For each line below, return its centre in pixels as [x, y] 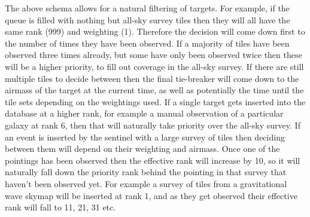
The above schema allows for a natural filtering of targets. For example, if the [147, 8]
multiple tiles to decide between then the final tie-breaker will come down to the [152, 78]
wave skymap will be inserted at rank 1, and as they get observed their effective [151, 195]
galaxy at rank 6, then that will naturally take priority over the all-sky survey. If [153, 125]
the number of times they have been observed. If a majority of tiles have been [147, 43]
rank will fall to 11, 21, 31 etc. [60, 207]
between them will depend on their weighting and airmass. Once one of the [142, 149]
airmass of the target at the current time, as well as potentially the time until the [154, 90]
